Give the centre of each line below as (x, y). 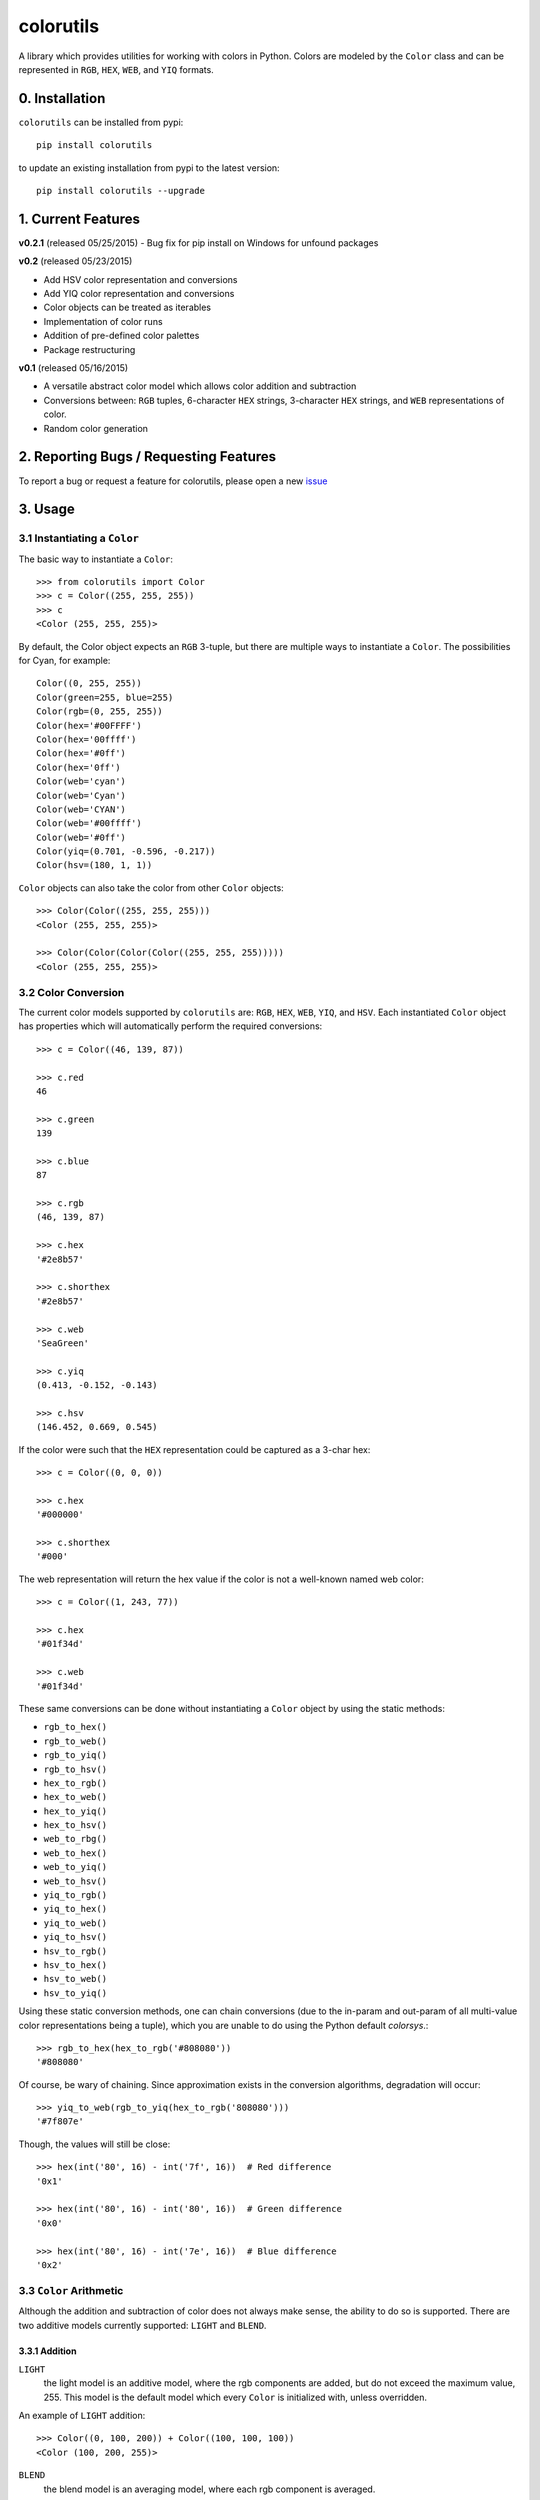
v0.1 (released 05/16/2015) (73, 368)
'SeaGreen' (63, 1343)
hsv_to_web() (75, 1979)
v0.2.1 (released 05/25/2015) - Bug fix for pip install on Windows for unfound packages (198, 242)
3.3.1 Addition (47, 2351)
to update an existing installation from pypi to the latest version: (149, 167)
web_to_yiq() (75, 1867)
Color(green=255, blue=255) (105, 697)
